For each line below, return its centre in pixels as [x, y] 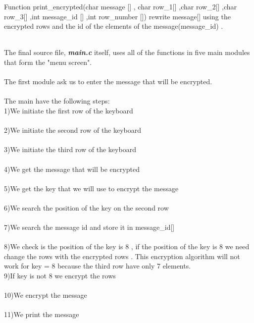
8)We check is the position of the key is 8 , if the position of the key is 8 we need [127, 246]
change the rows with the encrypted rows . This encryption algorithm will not [122, 256]
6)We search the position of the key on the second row [86, 207]
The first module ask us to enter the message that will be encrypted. [108, 81]
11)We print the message [42, 314]
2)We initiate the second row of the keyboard [73, 130]
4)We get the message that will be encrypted [72, 169]
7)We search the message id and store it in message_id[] [89, 227]
